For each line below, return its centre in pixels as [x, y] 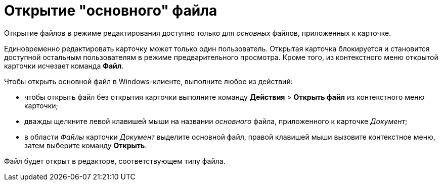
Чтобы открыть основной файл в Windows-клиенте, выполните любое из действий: [148, 81]
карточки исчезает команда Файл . [64, 66]
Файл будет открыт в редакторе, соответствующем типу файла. [115, 161]
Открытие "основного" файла [111, 11]
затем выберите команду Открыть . [86, 145]
